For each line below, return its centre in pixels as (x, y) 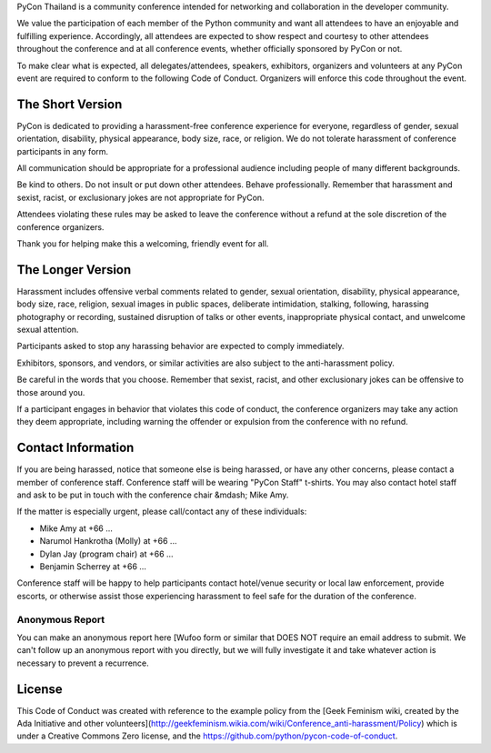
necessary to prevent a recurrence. (83, 663)
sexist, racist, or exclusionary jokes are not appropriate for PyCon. (140, 197)
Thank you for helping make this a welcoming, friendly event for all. (143, 243)
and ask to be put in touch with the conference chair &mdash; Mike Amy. (153, 495)
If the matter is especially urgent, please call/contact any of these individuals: (162, 512)
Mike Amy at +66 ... (76, 528)
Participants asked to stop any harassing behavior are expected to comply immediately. (180, 346)
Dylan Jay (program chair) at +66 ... (106, 554)
